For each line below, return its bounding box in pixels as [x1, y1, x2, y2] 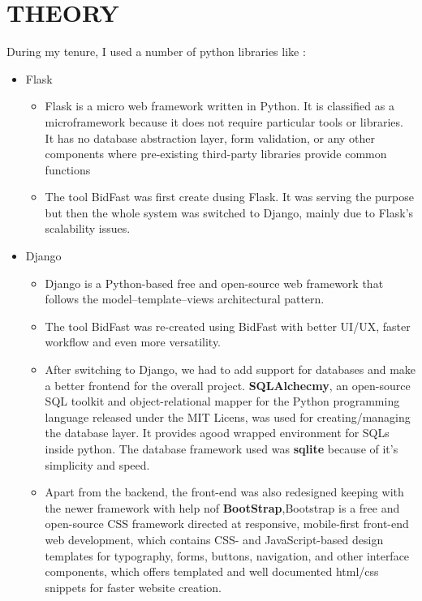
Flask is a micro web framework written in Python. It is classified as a [45, 97, 394, 114]
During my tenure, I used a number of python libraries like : [6, 43, 306, 60]
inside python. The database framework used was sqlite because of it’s [45, 440, 398, 457]
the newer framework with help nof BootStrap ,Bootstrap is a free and [45, 499, 400, 516]
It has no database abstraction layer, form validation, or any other [45, 129, 376, 146]
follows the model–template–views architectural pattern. [45, 290, 325, 307]
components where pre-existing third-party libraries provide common [45, 145, 387, 162]
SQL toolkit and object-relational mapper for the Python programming [45, 393, 400, 410]
